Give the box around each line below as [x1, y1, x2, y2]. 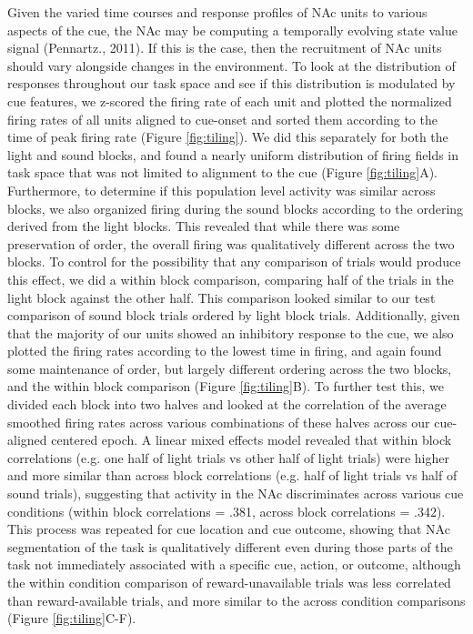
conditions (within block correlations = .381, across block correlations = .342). [7, 501, 446, 520]
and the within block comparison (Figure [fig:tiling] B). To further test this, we [7, 377, 444, 396]
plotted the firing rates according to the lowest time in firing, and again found [7, 341, 442, 360]
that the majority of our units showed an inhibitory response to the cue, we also [7, 323, 454, 342]
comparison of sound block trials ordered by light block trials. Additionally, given [7, 306, 460, 325]
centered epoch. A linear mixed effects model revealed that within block [51, 430, 452, 449]
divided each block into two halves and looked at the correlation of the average [7, 395, 447, 414]
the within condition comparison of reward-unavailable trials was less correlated [7, 573, 451, 591]
